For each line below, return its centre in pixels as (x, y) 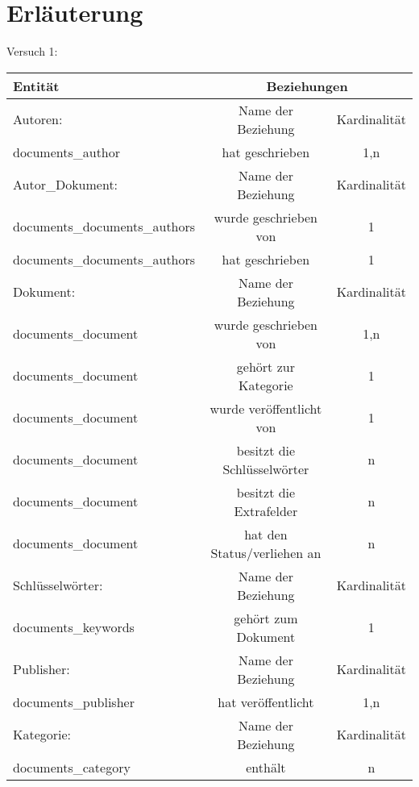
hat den (266, 534)
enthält (266, 767)
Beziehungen (307, 85)
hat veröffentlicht (266, 702)
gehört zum (266, 618)
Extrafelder (266, 510)
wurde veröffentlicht (266, 408)
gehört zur (266, 366)
